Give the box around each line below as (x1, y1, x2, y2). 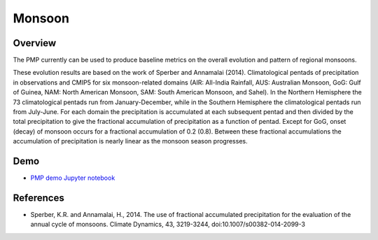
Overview (13, 37, 57, 49)
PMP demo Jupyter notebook (30, 174, 115, 182)
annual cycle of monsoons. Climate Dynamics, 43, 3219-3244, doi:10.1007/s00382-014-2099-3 (30, 220, 306, 229)
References (13, 192, 64, 204)
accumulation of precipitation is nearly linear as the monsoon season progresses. (13, 137, 248, 146)
